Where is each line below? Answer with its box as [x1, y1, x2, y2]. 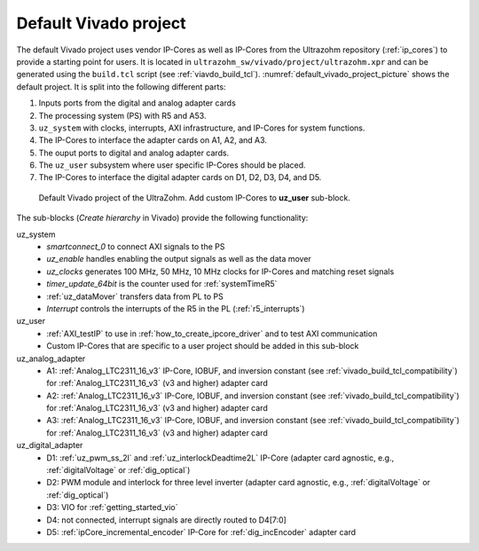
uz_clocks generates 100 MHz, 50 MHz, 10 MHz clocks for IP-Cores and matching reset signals [46, 266, 395, 277]
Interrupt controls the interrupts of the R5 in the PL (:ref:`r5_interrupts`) [46, 303, 305, 314]
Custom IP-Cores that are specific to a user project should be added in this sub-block [46, 341, 359, 351]
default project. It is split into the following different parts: [16, 81, 226, 92]
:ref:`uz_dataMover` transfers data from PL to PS [46, 291, 224, 302]
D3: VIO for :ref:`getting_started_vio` [46, 502, 178, 513]
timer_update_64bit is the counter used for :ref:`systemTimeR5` [46, 279, 278, 289]
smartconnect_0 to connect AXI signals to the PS [46, 241, 225, 252]
